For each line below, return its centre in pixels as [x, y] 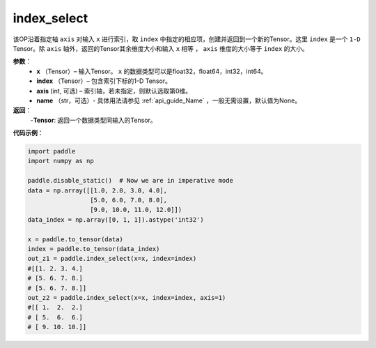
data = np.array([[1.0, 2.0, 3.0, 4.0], [97, 190]
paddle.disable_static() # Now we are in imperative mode [130, 181]
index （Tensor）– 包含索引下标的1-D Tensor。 [104, 81]
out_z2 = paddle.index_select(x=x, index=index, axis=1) [127, 297]
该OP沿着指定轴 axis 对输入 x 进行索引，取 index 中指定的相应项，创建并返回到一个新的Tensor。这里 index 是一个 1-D [187, 39]
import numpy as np [61, 161]
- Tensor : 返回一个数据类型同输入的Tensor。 [93, 120]
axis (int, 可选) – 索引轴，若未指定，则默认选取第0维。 [114, 91]
